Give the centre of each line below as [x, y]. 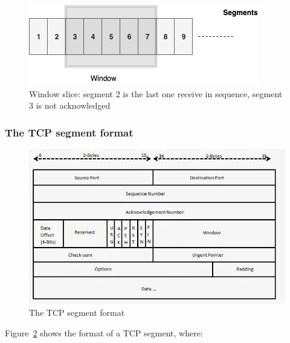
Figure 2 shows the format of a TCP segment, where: [104, 332]
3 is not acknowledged [70, 105]
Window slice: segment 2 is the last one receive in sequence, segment [156, 93]
